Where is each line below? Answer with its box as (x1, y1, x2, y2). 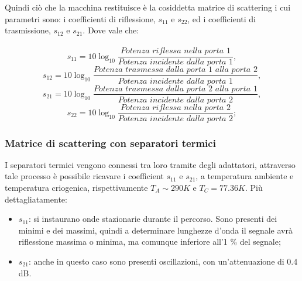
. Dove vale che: (83, 24, 139, 36)
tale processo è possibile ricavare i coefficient (5, 170, 164, 182)
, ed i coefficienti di (187, 12, 256, 25)
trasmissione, (5, 24, 51, 36)
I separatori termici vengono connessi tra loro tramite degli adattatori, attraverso (5, 158, 296, 170)
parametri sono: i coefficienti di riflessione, (5, 12, 156, 25)
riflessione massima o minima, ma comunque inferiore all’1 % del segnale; (18, 235, 281, 248)
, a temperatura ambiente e (195, 170, 294, 182)
